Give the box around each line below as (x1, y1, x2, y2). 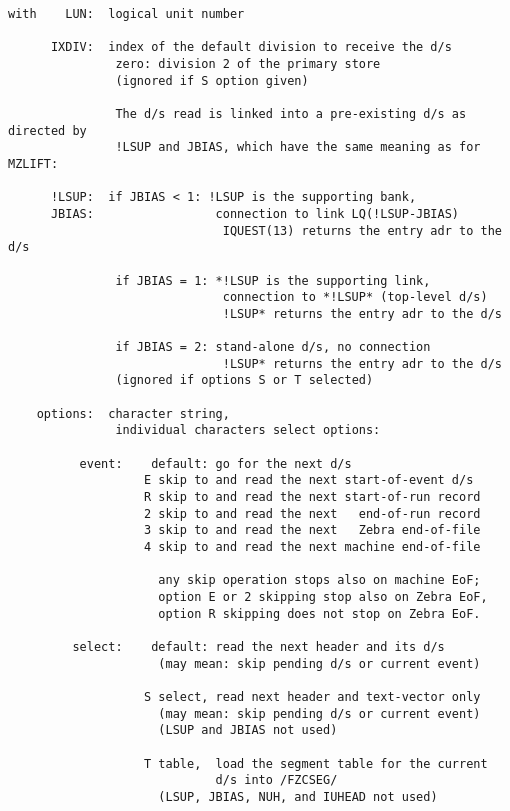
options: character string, (36, 406, 230, 421)
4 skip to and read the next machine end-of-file (144, 540, 481, 554)
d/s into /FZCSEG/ (215, 773, 338, 788)
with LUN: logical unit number (8, 7, 245, 21)
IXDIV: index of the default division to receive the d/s (50, 40, 452, 55)
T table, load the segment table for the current (144, 756, 488, 771)
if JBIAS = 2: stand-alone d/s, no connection (115, 340, 431, 355)
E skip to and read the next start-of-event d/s (144, 473, 474, 488)
